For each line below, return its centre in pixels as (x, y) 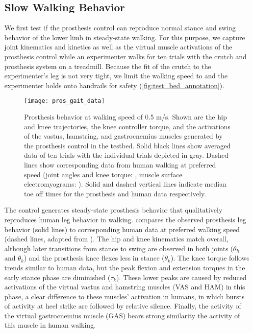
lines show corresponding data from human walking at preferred (120, 164)
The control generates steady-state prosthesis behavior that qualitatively (114, 210)
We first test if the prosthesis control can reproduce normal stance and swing (120, 28)
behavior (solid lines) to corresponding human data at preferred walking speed (122, 229)
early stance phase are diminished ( (58, 277)
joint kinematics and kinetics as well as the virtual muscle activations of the (118, 47)
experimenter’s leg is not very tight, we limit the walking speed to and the (116, 76)
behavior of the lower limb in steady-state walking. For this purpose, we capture (125, 37)
